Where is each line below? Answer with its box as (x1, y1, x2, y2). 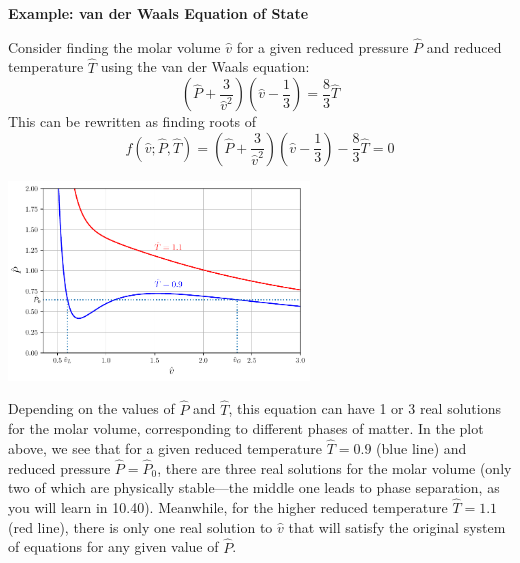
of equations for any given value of (8, 536, 219, 557)
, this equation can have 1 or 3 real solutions (228, 398, 502, 419)
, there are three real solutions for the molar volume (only (157, 457, 512, 478)
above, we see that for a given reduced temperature (8, 437, 323, 458)
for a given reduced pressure (236, 36, 409, 57)
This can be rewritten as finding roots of (8, 111, 257, 132)
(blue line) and (376, 437, 467, 458)
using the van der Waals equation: (100, 56, 310, 77)
